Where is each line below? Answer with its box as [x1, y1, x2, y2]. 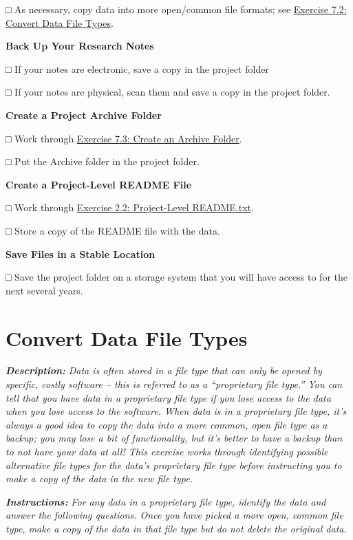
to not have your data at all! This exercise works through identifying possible [6, 444, 328, 458]
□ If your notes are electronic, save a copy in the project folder [6, 61, 269, 76]
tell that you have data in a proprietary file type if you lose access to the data [6, 390, 331, 404]
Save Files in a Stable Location [6, 246, 156, 261]
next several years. [6, 283, 83, 297]
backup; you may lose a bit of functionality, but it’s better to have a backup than [6, 431, 343, 445]
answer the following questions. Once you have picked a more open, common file [6, 508, 343, 522]
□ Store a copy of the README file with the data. [6, 223, 220, 237]
